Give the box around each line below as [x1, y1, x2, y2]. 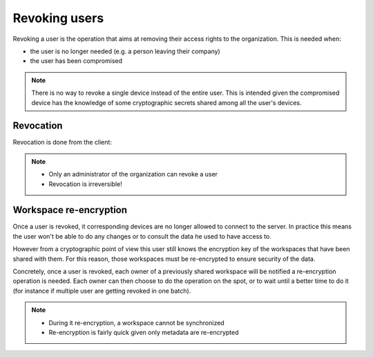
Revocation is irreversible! [48, 180, 122, 188]
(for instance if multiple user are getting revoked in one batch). [12, 286, 191, 295]
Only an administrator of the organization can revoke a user [48, 170, 218, 178]
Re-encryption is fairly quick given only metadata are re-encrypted [48, 329, 239, 336]
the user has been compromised [30, 57, 123, 65]
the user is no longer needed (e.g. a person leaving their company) [30, 47, 220, 55]
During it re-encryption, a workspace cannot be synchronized [48, 318, 224, 327]
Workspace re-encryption [12, 204, 128, 216]
